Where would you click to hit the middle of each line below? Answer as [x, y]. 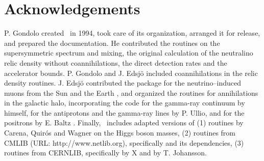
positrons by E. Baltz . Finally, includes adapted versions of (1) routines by [124, 123]
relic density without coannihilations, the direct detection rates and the [116, 62]
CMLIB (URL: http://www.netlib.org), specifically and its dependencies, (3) [124, 142]
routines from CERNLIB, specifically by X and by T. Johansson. [105, 153]
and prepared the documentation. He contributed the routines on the [112, 43]
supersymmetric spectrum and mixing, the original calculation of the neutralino [129, 53]
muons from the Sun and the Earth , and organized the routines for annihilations [131, 92]
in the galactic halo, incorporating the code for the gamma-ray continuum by [125, 103]
